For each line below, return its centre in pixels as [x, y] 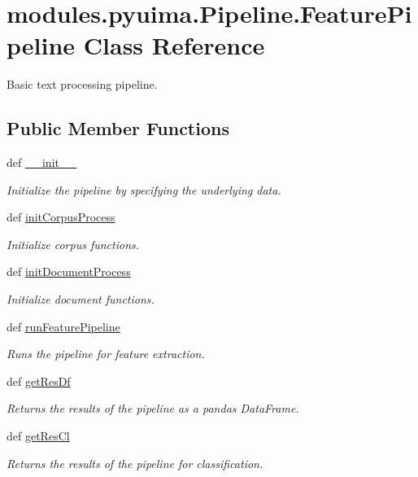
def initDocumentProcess [69, 271]
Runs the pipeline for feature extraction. [106, 354]
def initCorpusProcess [61, 217]
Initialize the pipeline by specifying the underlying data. [144, 189]
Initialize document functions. [81, 299]
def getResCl [38, 436]
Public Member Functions [118, 128]
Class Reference [174, 45]
